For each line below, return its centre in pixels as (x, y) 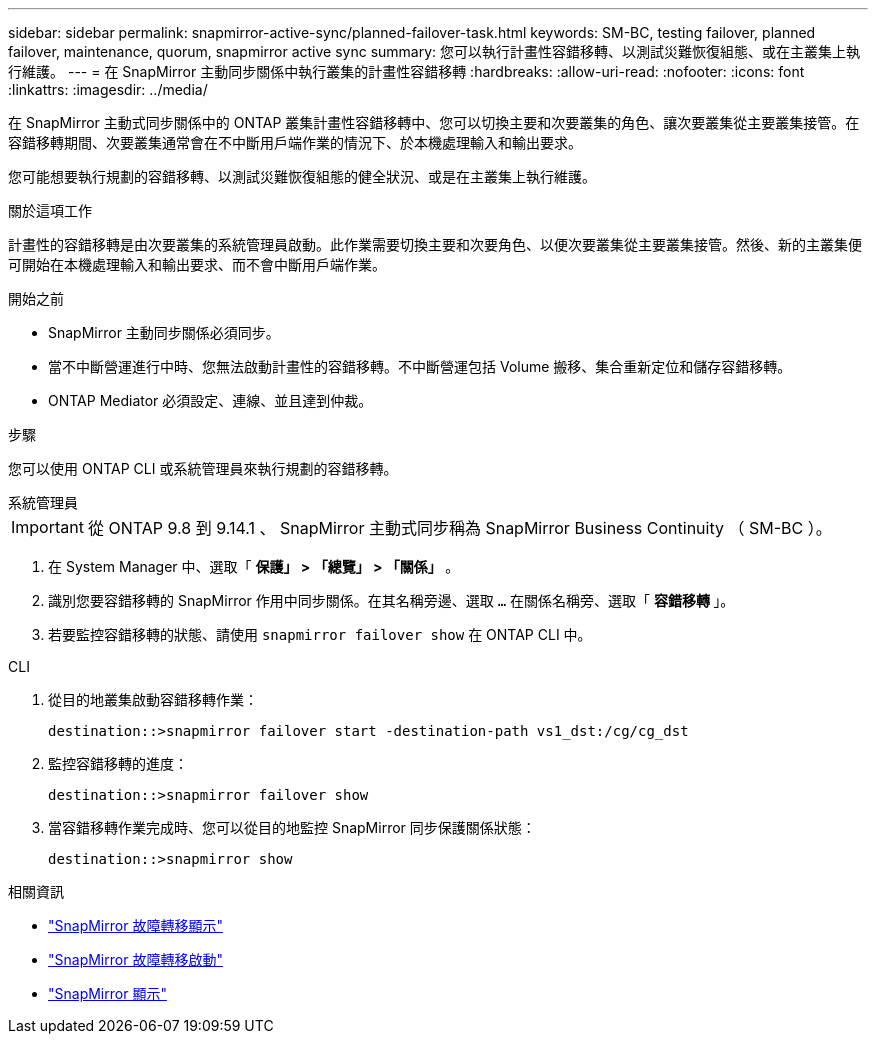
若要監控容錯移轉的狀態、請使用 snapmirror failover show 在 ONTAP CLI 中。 (320, 634)
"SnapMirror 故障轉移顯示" (135, 925)
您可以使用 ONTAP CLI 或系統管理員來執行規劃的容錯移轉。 (203, 468)
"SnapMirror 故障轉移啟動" (135, 959)
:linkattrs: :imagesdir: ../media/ (108, 89)
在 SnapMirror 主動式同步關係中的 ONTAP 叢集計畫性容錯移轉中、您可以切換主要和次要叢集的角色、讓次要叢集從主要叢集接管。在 (434, 122)
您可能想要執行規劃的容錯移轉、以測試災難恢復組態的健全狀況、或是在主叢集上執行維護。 (302, 176)
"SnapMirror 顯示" (107, 993)
